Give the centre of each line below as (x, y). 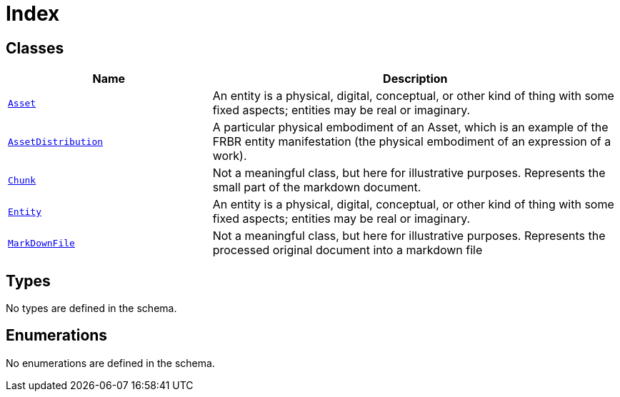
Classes (35, 48)
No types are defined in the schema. (91, 308)
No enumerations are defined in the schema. (110, 363)
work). (230, 156)
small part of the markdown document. (317, 187)
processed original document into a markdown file (347, 250)
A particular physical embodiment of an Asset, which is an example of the (410, 127)
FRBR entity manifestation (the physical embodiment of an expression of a (412, 142)
